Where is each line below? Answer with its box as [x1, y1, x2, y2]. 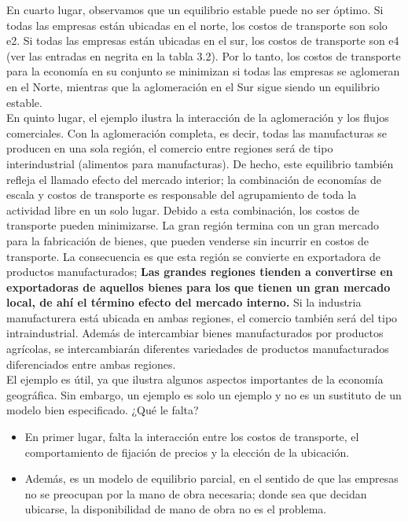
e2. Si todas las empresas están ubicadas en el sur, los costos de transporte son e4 [6, 32, 399, 49]
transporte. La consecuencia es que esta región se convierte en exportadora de [6, 248, 380, 264]
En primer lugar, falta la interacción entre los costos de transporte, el [24, 428, 359, 445]
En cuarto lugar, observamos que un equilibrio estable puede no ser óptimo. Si [6, 2, 384, 17]
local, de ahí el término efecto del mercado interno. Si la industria [6, 294, 362, 311]
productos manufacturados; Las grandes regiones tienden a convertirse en [6, 263, 393, 280]
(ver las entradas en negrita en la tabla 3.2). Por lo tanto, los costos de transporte [6, 47, 401, 64]
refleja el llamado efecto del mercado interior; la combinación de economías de [6, 171, 381, 187]
